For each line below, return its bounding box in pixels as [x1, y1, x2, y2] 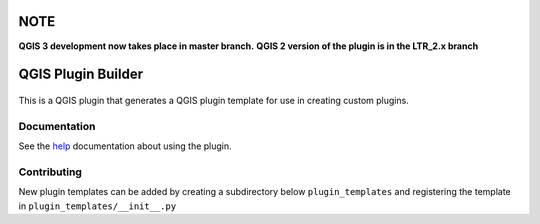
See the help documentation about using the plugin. [18, 140, 232, 152]
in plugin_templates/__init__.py [18, 200, 177, 212]
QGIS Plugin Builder [18, 66, 144, 83]
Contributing [18, 165, 82, 179]
